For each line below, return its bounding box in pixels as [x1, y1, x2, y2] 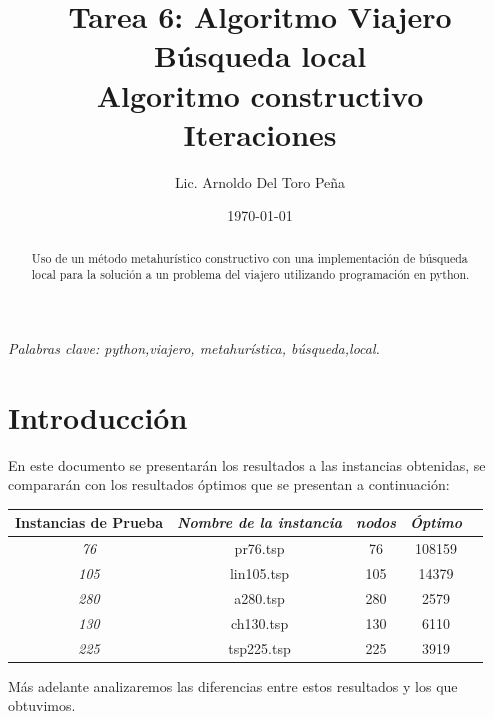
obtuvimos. [8, 695, 76, 716]
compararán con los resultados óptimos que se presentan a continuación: [8, 474, 450, 495]
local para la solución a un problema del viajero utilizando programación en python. [31, 266, 470, 283]
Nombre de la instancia [177, 512, 343, 533]
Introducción [8, 396, 188, 437]
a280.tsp [234, 587, 285, 608]
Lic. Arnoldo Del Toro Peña [174, 171, 346, 192]
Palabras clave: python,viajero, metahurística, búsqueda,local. [8, 337, 380, 358]
